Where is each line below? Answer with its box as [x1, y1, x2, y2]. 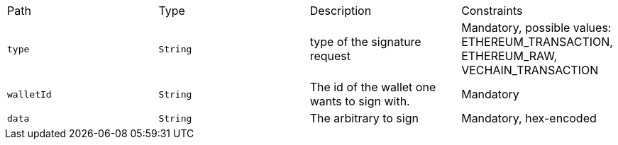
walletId [7, 88, 52, 100]
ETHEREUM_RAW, [461, 49, 557, 63]
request [309, 49, 351, 63]
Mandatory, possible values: [461, 21, 612, 35]
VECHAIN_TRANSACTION [461, 63, 599, 77]
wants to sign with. [309, 94, 410, 108]
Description [309, 4, 372, 18]
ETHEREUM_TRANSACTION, [461, 35, 613, 49]
